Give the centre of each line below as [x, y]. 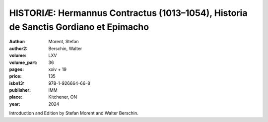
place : [16, 97]
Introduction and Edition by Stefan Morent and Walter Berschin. [74, 113]
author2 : [18, 48]
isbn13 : [17, 83]
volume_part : [23, 62]
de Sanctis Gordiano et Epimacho [79, 27]
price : [15, 76]
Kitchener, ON [63, 97]
